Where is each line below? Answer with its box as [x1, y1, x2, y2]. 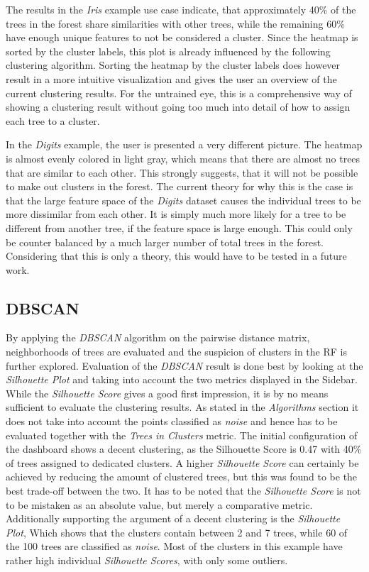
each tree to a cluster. [6, 113, 100, 128]
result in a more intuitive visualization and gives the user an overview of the [6, 71, 337, 86]
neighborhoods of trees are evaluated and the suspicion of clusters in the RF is [6, 344, 347, 359]
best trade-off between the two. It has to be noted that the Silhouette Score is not [6, 483, 361, 498]
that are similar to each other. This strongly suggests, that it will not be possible [6, 165, 358, 180]
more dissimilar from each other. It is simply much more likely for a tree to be [6, 207, 346, 221]
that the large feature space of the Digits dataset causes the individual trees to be [6, 192, 361, 207]
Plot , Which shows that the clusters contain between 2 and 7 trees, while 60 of [6, 524, 348, 539]
